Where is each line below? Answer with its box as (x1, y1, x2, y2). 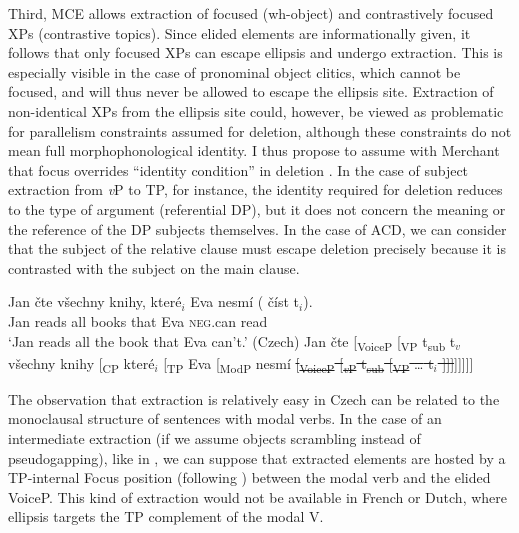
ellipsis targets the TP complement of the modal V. (8, 506, 324, 527)
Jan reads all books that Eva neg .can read (8, 310, 268, 331)
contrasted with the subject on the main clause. (8, 257, 300, 278)
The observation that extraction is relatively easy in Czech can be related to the (8, 388, 500, 409)
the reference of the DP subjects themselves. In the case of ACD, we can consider (8, 218, 507, 239)
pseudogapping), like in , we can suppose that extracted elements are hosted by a (8, 447, 506, 468)
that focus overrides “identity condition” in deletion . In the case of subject (8, 159, 469, 180)
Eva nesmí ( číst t (190, 291, 300, 312)
